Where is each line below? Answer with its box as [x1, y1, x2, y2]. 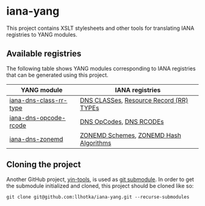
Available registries [6, 49, 82, 59]
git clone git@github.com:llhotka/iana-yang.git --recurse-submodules [6, 194, 190, 200]
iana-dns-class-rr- [9, 96, 68, 104]
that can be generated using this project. [6, 71, 109, 79]
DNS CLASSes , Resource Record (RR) [80, 96, 189, 104]
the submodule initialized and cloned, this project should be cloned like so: [6, 182, 194, 190]
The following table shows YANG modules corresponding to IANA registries [6, 65, 196, 72]
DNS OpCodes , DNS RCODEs [80, 117, 164, 126]
